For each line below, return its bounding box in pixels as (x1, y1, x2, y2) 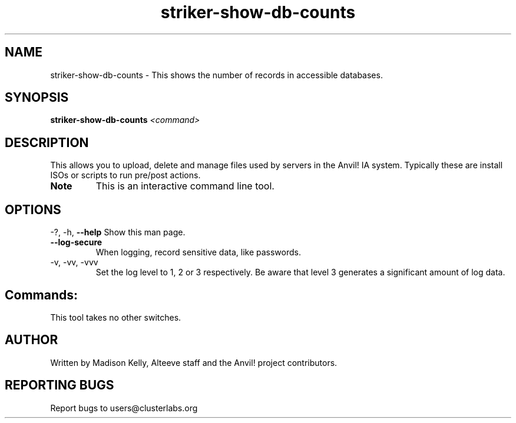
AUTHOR (5, 332, 58, 348)
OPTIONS (5, 202, 61, 217)
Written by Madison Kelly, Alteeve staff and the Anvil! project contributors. (50, 357, 338, 368)
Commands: (5, 287, 78, 302)
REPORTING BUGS (5, 378, 114, 393)
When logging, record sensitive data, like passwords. (95, 247, 301, 258)
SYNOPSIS (5, 90, 69, 105)
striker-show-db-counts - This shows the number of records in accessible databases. (50, 69, 383, 80)
